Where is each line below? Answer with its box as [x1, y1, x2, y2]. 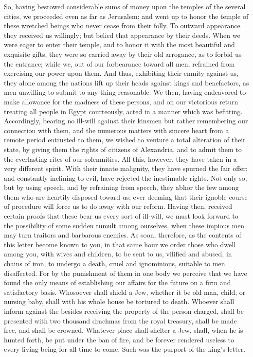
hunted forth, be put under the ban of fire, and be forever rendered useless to [4, 334, 235, 344]
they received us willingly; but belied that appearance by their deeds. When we [4, 30, 240, 40]
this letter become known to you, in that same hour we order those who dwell [4, 239, 235, 249]
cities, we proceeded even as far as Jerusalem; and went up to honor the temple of [4, 11, 249, 21]
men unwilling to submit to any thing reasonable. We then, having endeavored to [4, 87, 246, 97]
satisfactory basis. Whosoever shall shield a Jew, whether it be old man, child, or [4, 287, 246, 297]
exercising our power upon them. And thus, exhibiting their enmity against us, [4, 68, 238, 78]
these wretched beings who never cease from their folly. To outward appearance [4, 20, 240, 31]
